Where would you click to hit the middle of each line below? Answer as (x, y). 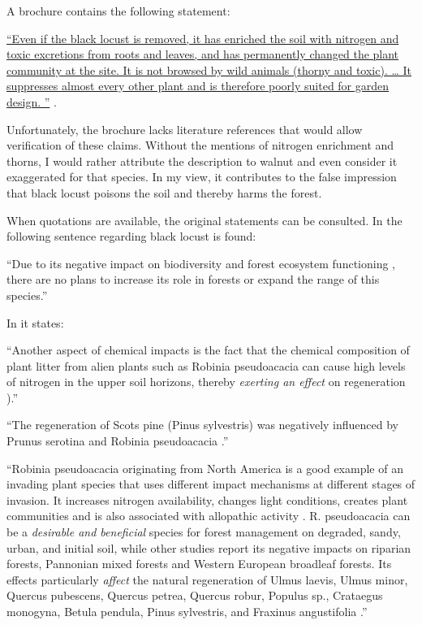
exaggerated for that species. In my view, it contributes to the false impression (202, 177)
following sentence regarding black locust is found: (131, 236)
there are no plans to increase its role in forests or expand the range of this (193, 279)
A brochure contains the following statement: (118, 11)
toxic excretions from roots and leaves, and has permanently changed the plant (203, 54)
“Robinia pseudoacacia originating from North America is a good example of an (205, 468)
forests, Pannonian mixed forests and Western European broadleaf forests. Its (199, 564)
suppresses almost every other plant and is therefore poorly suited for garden (198, 86)
